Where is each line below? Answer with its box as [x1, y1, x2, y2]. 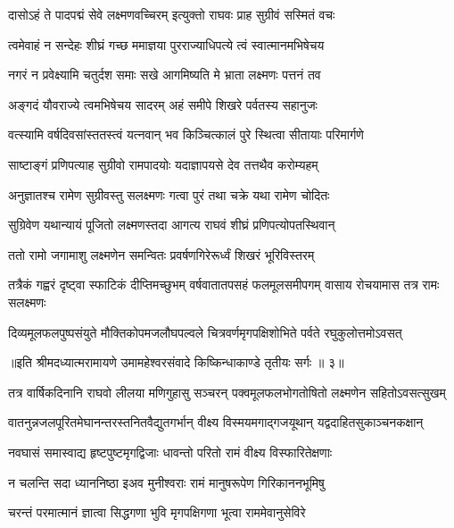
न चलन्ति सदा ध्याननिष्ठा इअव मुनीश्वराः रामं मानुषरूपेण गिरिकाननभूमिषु [8, 473, 325, 491]
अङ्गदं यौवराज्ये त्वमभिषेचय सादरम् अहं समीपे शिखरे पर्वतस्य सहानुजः [8, 95, 318, 113]
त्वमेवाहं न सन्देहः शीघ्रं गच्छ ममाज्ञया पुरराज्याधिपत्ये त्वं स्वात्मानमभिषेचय [8, 35, 325, 54]
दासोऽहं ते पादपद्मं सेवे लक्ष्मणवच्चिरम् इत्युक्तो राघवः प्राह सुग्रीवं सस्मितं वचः [8, 5, 335, 23]
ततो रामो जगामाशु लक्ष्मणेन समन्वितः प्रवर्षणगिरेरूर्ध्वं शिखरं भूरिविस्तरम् [8, 245, 315, 264]
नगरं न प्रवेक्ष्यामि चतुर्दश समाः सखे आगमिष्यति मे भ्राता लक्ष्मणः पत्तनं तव [8, 65, 321, 84]
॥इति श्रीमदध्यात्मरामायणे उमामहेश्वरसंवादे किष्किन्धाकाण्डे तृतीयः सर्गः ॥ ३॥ [8, 353, 344, 372]
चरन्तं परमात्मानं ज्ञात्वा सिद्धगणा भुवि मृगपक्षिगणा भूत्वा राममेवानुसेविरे [8, 503, 306, 522]
